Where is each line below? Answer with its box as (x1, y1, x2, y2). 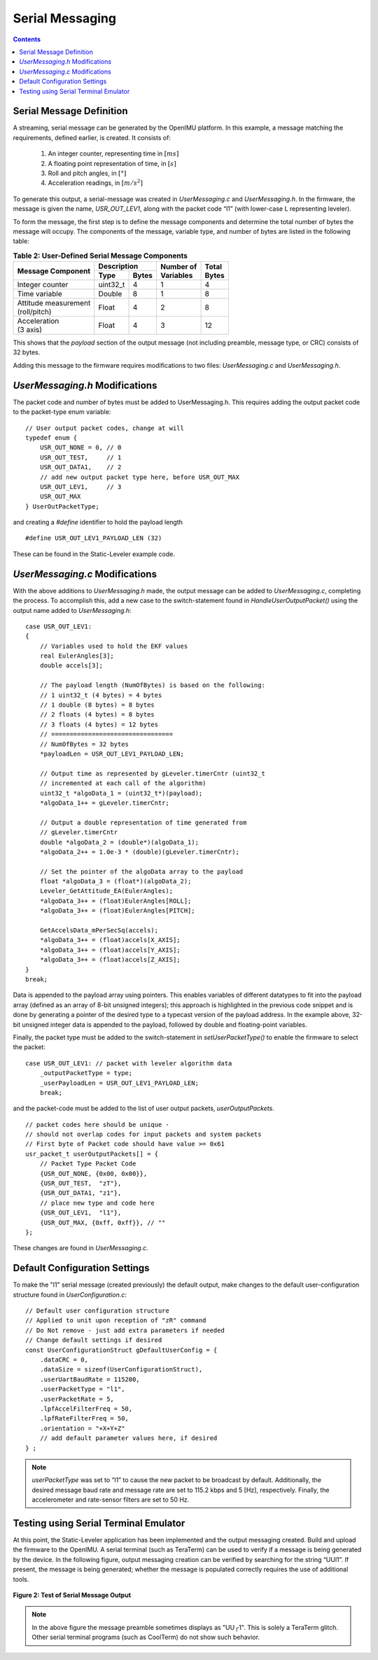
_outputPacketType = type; (39, 1069, 133, 1077)
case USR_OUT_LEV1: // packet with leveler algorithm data (25, 1059, 232, 1067)
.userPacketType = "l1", (39, 1385, 125, 1393)
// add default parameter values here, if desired (39, 1434, 218, 1442)
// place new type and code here (39, 1198, 155, 1207)
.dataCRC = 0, (39, 1356, 89, 1364)
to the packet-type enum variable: (13, 408, 111, 416)
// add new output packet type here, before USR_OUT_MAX (39, 473, 239, 481)
